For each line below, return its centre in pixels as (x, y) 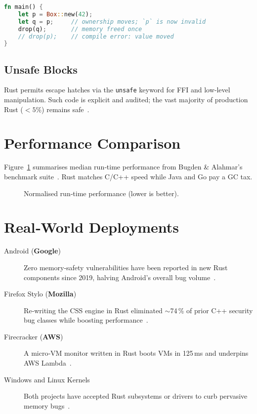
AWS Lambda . (48, 363)
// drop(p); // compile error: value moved (96, 36)
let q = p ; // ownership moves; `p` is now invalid (112, 21)
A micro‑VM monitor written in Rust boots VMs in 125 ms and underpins (136, 353)
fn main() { (23, 7)
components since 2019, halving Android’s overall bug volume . (120, 277)
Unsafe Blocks (41, 69)
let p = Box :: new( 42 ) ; (55, 14)
